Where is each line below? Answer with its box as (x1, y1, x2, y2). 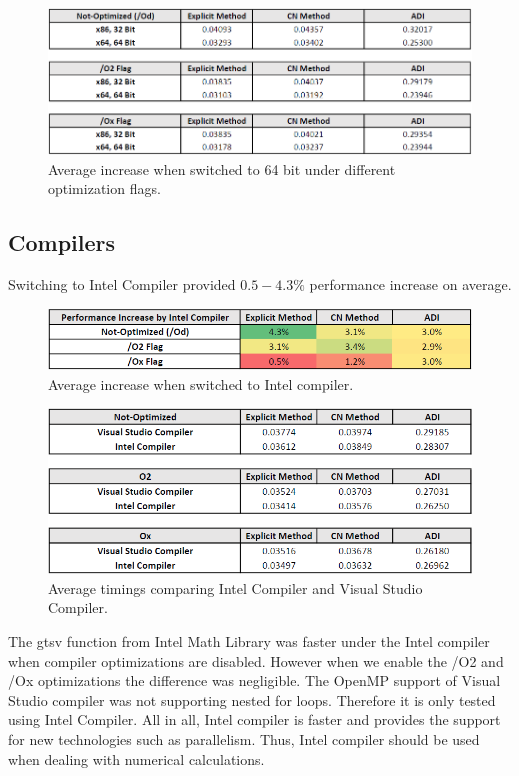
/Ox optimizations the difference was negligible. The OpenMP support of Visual (8, 670, 501, 691)
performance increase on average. (309, 273, 512, 294)
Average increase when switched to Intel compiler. (48, 373, 354, 394)
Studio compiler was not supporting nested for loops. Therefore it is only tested (8, 689, 496, 710)
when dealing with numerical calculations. (8, 748, 265, 769)
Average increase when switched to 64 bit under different (48, 158, 396, 179)
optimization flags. (48, 178, 161, 199)
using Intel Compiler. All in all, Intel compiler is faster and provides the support (8, 709, 501, 730)
